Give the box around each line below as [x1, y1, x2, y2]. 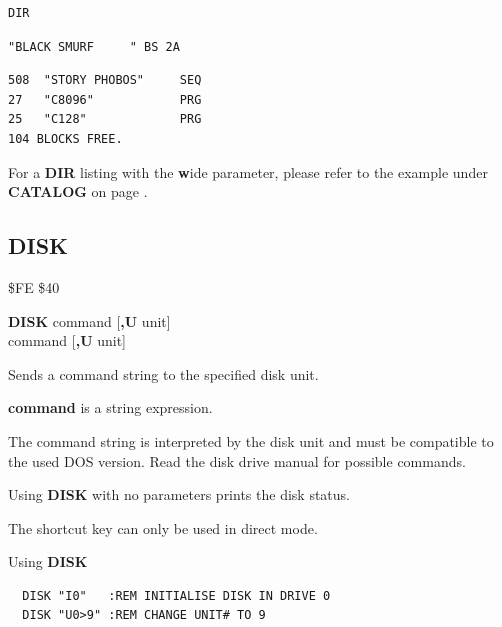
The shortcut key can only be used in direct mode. [8, 517, 318, 538]
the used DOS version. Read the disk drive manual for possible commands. [8, 450, 466, 471]
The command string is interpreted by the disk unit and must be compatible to [8, 430, 494, 451]
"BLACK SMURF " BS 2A [8, 39, 180, 54]
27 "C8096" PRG [8, 92, 202, 107]
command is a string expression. [8, 397, 213, 418]
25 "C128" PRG [8, 112, 202, 127]
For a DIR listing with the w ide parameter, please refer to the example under [8, 161, 488, 182]
